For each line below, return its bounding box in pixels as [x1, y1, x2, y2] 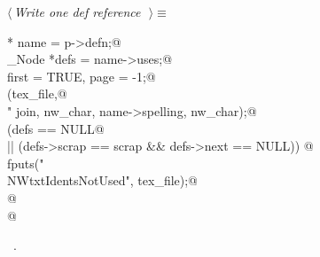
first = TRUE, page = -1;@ [7, 66, 156, 85]
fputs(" [7, 153, 44, 172]
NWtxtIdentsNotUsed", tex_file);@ [7, 171, 199, 190]
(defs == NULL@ [7, 119, 105, 137]
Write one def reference [13, 3, 141, 20]
